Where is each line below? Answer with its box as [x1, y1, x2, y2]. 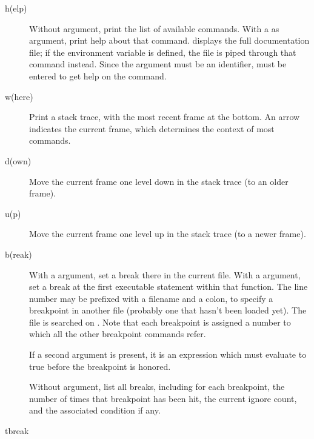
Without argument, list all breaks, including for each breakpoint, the [29, 380, 285, 393]
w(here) [5, 90, 33, 102]
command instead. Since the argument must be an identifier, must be [29, 58, 287, 70]
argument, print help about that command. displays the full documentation [29, 34, 310, 47]
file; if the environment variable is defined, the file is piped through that [29, 45, 296, 58]
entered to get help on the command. [29, 69, 167, 82]
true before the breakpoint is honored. [29, 360, 171, 372]
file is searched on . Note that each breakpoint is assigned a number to [29, 315, 291, 328]
